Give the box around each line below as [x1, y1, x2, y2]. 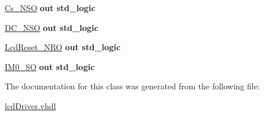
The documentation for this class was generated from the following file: [5, 80, 260, 92]
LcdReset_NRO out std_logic [5, 41, 121, 53]
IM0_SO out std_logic [5, 60, 95, 72]
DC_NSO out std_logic [5, 21, 99, 33]
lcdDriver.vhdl [5, 99, 56, 111]
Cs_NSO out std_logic [5, 2, 96, 13]
